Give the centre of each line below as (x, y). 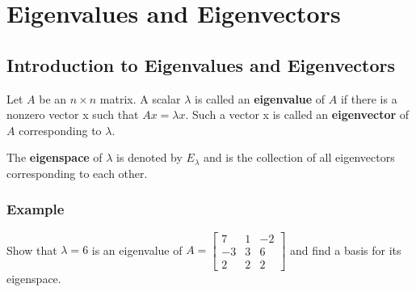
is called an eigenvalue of (260, 98)
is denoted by (149, 157)
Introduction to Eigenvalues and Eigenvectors (201, 64)
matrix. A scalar (140, 98)
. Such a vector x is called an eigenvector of (297, 114)
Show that (32, 250)
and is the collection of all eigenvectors (299, 157)
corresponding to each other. (77, 173)
